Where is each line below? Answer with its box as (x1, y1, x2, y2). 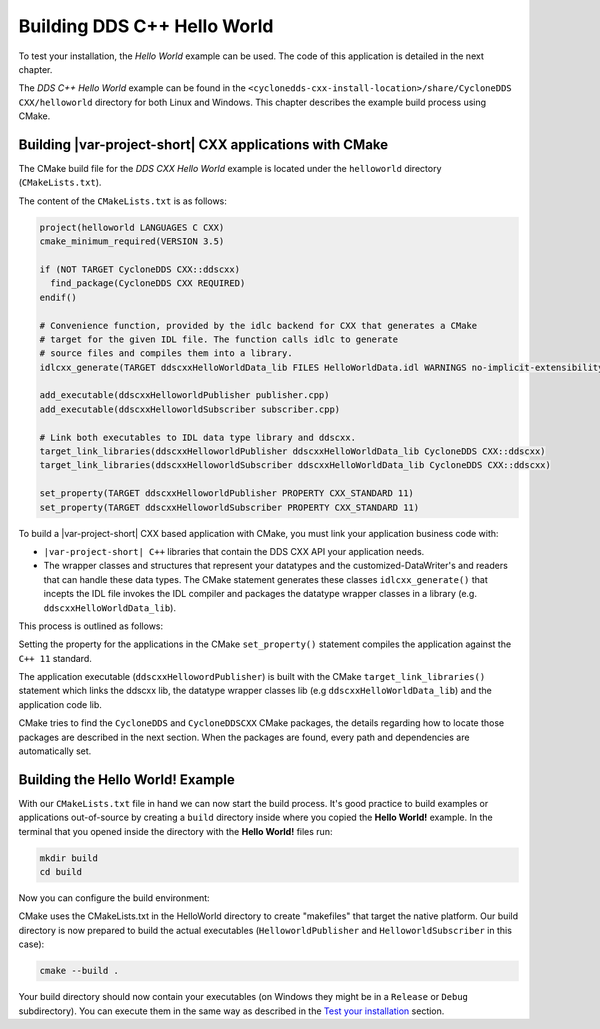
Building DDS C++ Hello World (18, 15, 274, 37)
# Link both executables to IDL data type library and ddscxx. (39, 431, 357, 443)
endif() (39, 291, 77, 303)
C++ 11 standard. (18, 652, 92, 664)
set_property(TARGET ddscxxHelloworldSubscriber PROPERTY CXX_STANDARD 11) (39, 501, 420, 513)
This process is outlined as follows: (18, 620, 164, 632)
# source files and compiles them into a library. (39, 348, 294, 359)
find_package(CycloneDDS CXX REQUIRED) (50, 278, 246, 289)
